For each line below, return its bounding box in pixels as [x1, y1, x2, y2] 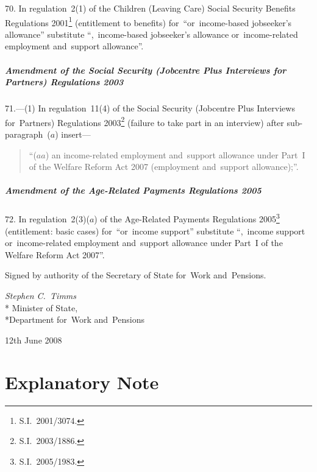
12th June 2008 [5, 333, 62, 346]
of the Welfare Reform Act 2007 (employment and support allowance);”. [29, 160, 299, 173]
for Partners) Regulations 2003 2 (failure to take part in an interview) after [5, 114, 284, 129]
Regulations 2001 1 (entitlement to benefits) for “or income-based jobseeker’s [5, 14, 292, 29]
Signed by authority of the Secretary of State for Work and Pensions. [5, 269, 266, 281]
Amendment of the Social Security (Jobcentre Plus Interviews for [5, 63, 287, 76]
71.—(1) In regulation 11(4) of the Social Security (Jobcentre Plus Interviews [5, 102, 295, 114]
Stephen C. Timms [5, 289, 77, 301]
